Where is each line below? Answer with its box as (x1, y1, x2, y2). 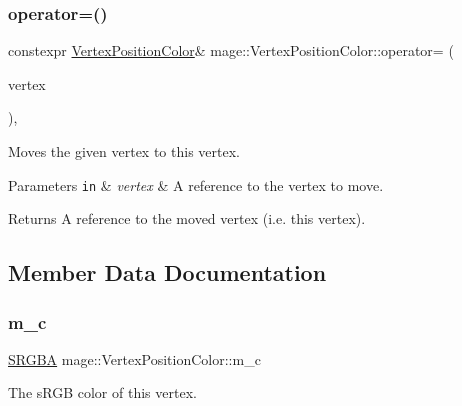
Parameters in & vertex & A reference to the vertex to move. (8, 174, 384, 195)
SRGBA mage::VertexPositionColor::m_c (8, 348, 261, 369)
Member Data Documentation (8, 257, 327, 288)
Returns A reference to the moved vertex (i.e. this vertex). (8, 208, 366, 229)
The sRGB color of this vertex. (8, 382, 197, 403)
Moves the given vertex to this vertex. (8, 141, 240, 161)
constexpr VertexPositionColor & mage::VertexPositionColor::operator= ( (8, 40, 454, 61)
